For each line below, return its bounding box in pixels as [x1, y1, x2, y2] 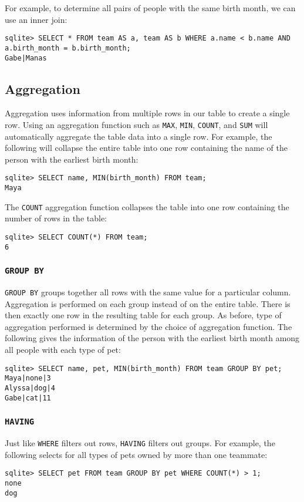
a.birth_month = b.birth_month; [5, 43, 131, 52]
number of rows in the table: [5, 212, 107, 224]
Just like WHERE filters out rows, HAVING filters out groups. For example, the [5, 437, 275, 449]
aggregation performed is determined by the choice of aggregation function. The [5, 320, 292, 332]
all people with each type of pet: [5, 343, 121, 356]
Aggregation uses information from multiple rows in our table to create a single [5, 107, 290, 119]
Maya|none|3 [5, 374, 51, 383]
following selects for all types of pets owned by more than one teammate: [5, 448, 268, 460]
